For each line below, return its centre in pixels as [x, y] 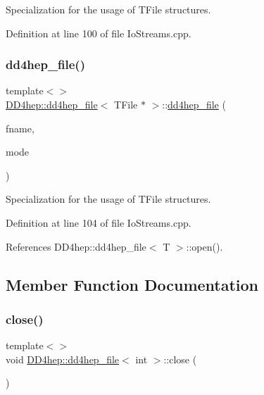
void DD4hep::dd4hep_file [63, 359]
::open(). [205, 246]
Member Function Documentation [132, 284]
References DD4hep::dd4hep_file [76, 246]
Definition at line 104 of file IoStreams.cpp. [99, 222]
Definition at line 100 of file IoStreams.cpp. [99, 33]
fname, [20, 128]
